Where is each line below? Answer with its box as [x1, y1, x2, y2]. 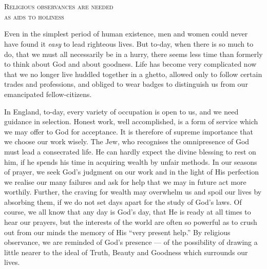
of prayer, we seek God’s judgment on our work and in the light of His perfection [4, 166, 259, 177]
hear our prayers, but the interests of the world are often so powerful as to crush [4, 217, 257, 227]
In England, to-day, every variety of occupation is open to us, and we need [4, 106, 239, 117]
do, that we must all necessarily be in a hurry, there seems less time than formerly [4, 48, 263, 59]
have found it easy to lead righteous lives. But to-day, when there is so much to [4, 38, 254, 49]
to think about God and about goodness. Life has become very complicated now [4, 59, 257, 69]
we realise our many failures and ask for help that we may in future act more [4, 176, 246, 187]
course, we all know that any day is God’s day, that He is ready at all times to [4, 206, 251, 217]
